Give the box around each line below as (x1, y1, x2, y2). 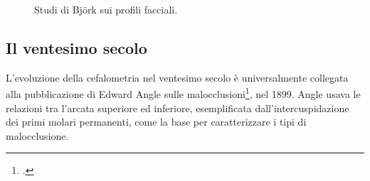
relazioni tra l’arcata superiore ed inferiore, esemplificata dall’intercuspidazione (6, 100, 349, 115)
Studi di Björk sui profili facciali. (34, 2, 178, 16)
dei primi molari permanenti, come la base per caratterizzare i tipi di (6, 114, 307, 129)
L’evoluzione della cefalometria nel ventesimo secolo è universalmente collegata (6, 70, 349, 84)
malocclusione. (6, 128, 69, 143)
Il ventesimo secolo (6, 36, 147, 58)
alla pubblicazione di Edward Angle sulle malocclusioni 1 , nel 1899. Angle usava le (6, 84, 361, 102)
